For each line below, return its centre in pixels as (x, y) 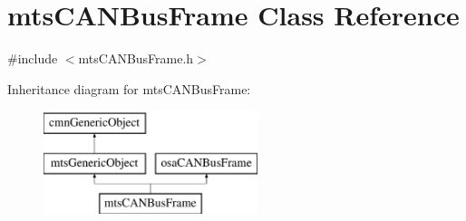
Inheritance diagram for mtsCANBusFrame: (129, 88)
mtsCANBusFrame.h (136, 58)
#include (33, 58)
